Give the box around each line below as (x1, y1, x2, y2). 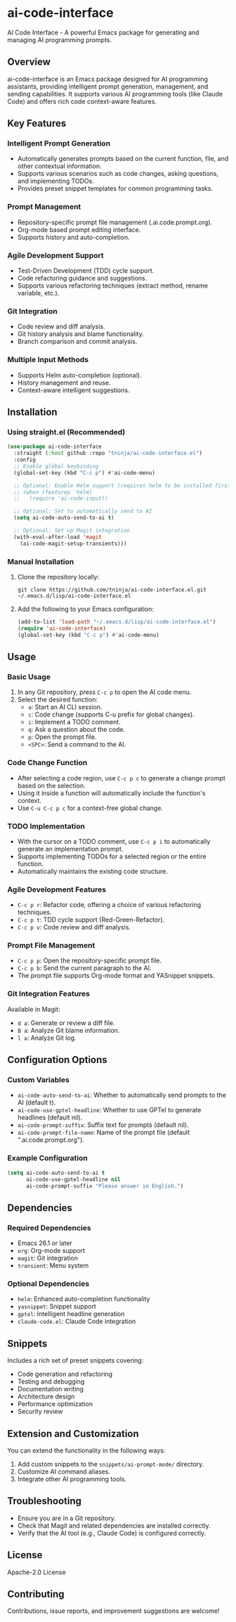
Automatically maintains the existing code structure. (17, 867, 169, 875)
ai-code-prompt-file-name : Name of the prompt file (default (17, 1128, 190, 1137)
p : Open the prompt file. (27, 733, 97, 741)
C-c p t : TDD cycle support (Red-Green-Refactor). (17, 915, 165, 924)
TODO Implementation (7, 821, 86, 831)
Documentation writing (17, 1385, 84, 1393)
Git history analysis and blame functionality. (17, 330, 144, 338)
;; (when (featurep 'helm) (13, 489, 93, 496)
